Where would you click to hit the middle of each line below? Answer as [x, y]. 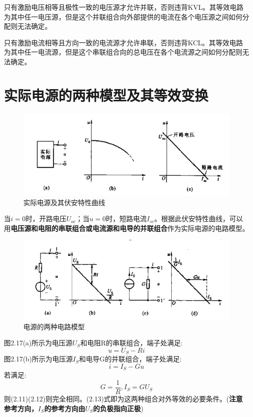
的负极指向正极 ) [118, 408]
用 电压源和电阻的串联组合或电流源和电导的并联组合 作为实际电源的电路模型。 [126, 228]
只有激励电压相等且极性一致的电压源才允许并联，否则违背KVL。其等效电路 [124, 7]
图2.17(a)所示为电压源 [38, 343]
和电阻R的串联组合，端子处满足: [132, 343]
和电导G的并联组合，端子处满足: [130, 359]
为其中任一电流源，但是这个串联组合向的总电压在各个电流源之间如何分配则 [123, 52]
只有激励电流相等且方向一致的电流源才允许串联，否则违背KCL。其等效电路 [124, 42]
